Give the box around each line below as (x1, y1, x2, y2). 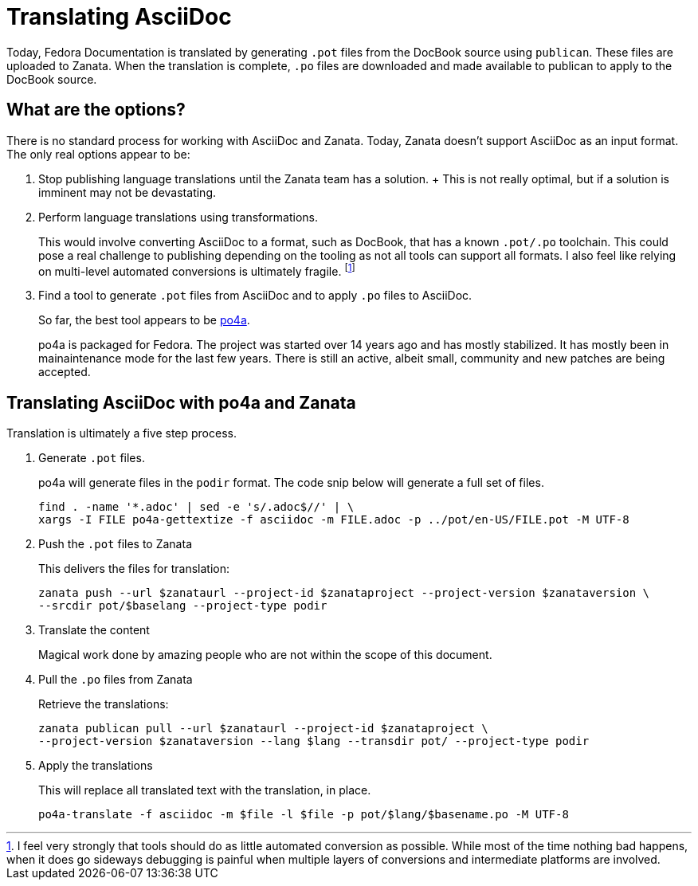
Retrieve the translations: (38, 697, 169, 712)
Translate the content (38, 623, 150, 637)
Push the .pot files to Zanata (38, 537, 192, 551)
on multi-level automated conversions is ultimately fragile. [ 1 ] (38, 261, 355, 278)
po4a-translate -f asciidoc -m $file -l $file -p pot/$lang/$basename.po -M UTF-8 (38, 808, 569, 821)
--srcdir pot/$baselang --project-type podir (38, 599, 327, 613)
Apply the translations (38, 759, 153, 773)
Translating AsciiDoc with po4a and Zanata (6, 392, 356, 413)
